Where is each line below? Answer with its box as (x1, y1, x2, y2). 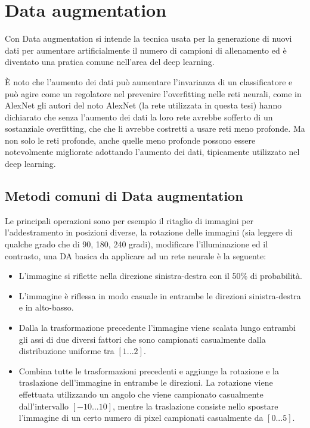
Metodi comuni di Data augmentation (5, 187, 243, 205)
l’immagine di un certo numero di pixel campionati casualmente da (18, 411, 263, 424)
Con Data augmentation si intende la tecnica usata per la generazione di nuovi (5, 32, 292, 45)
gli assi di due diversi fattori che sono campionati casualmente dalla (18, 333, 266, 345)
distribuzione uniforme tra (18, 345, 114, 357)
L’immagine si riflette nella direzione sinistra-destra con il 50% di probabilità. (18, 269, 302, 282)
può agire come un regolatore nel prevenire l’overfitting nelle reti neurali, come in (5, 87, 302, 100)
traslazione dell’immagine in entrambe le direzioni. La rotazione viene (18, 376, 273, 389)
